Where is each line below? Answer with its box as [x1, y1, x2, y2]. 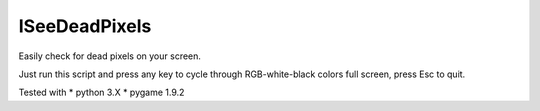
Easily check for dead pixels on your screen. [18, 50, 202, 62]
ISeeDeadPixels [18, 15, 152, 37]
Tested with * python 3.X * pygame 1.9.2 [18, 86, 185, 99]
